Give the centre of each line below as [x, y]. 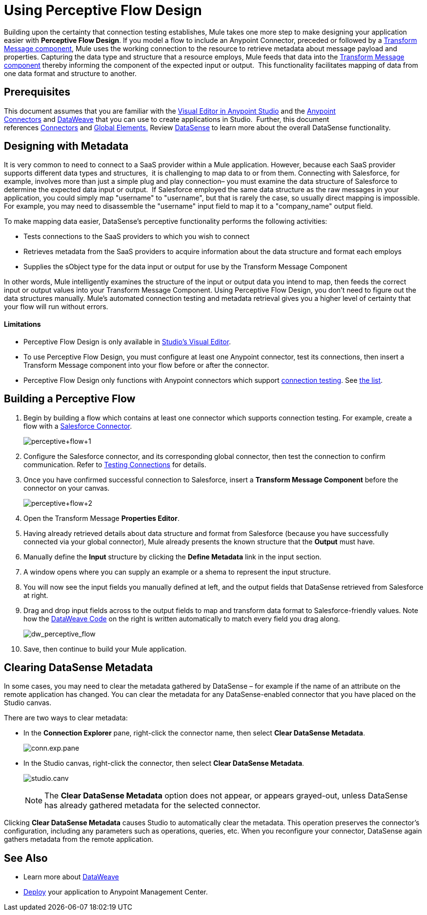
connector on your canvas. [67, 488]
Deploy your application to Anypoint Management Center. [116, 892]
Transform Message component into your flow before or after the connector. [146, 365]
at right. [36, 595]
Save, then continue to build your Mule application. [105, 649]
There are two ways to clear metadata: [66, 718]
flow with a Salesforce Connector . [78, 426]
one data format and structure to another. [70, 73]
